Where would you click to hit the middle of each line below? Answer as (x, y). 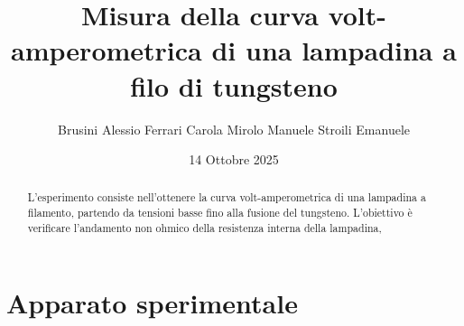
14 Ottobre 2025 (234, 159)
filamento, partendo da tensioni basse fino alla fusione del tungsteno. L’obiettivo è (220, 213)
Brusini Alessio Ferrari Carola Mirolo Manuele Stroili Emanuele (233, 129)
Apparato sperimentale (152, 303)
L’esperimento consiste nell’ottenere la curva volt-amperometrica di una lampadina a (227, 197)
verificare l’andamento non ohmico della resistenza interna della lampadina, (204, 227)
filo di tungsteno (234, 85)
